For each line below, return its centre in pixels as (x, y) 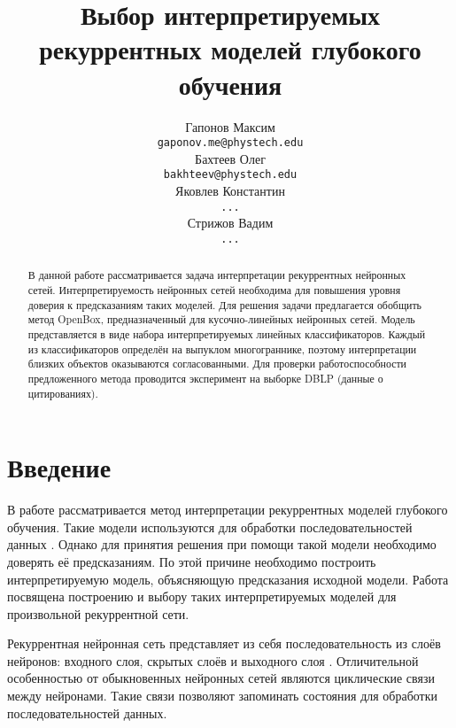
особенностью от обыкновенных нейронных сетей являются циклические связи (221, 678)
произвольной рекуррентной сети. (98, 613)
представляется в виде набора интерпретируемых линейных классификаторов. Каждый (227, 333)
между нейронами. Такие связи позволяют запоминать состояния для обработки (223, 696)
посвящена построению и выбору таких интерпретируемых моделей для (202, 596)
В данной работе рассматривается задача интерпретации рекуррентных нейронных (217, 275)
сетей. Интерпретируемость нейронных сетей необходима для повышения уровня (214, 289)
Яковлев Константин (230, 190)
